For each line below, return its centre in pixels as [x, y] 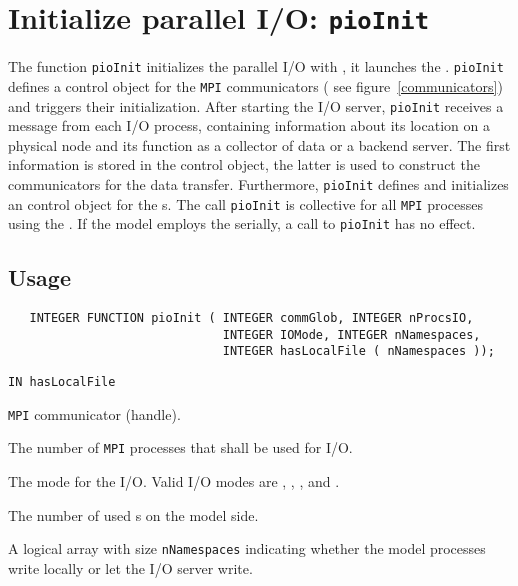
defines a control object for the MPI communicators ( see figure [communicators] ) [255, 85]
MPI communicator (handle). [94, 413]
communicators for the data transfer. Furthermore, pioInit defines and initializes [258, 184]
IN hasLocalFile [62, 382]
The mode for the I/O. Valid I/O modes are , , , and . [174, 481]
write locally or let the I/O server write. [130, 567]
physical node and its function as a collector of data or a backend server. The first [259, 144]
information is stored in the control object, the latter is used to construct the [244, 164]
